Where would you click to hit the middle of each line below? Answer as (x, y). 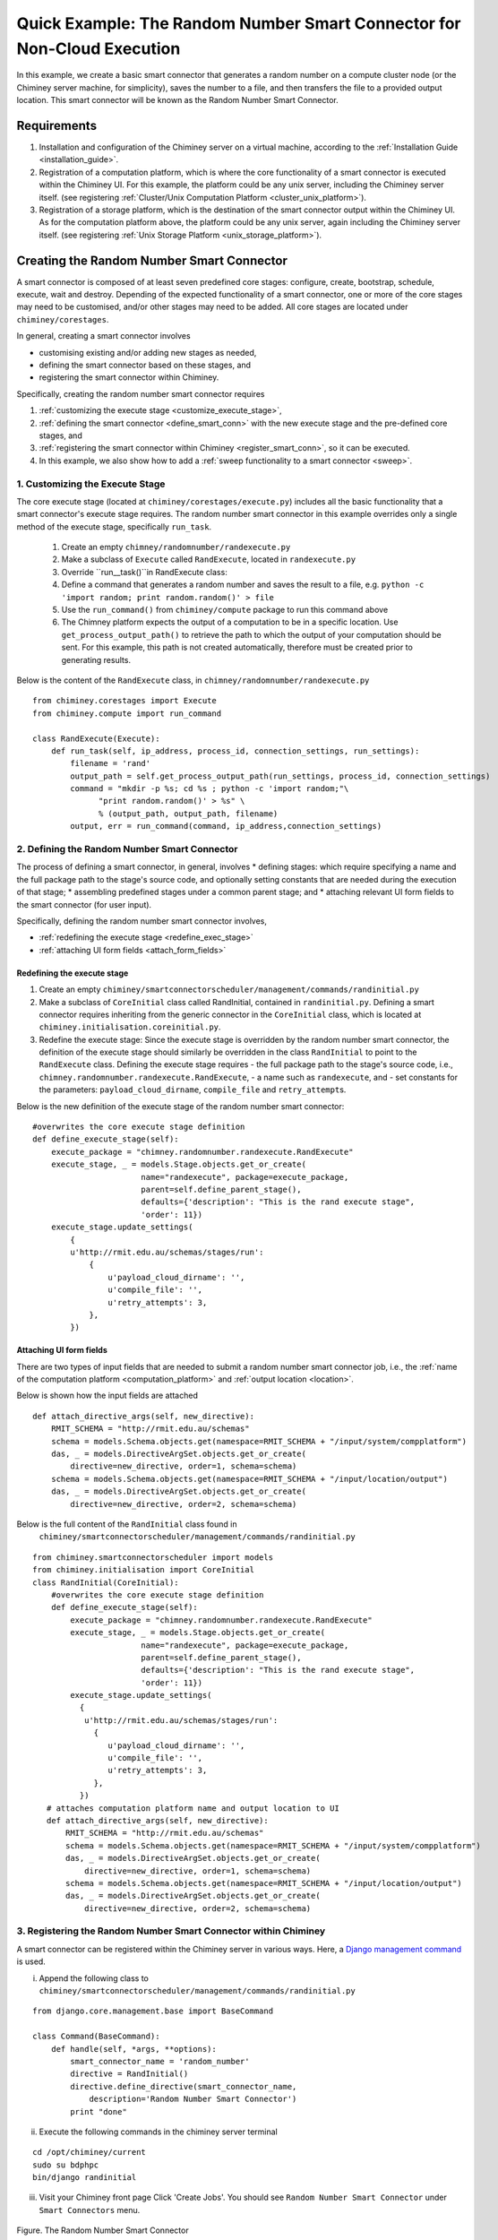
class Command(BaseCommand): (96, 2037)
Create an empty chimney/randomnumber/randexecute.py (176, 547)
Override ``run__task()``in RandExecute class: (144, 572)
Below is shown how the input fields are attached (107, 1396)
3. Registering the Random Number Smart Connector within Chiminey (171, 1931)
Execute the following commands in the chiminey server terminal (158, 2132)
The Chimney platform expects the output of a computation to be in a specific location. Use (230, 622)
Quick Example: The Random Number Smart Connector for (239, 23)
